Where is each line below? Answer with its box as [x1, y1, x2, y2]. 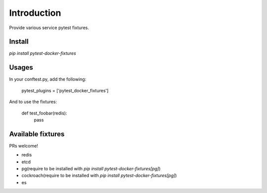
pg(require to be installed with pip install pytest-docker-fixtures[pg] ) [21, 166, 161, 171]
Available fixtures [9, 130, 65, 138]
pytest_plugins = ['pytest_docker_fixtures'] [21, 87, 109, 93]
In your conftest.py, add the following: [9, 77, 87, 82]
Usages [9, 63, 33, 72]
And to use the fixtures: [9, 99, 57, 105]
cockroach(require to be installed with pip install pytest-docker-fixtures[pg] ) [21, 173, 177, 179]
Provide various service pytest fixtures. [9, 25, 89, 31]
